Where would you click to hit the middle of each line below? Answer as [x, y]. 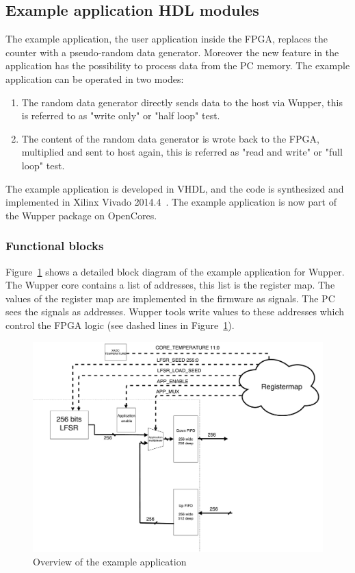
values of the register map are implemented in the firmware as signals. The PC [170, 298]
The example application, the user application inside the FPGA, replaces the [167, 39]
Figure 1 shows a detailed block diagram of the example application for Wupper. [175, 271]
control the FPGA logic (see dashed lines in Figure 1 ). [120, 325]
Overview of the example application [110, 561]
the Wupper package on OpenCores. [81, 215]
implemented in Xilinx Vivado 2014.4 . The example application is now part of [171, 202]
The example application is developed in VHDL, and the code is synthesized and [175, 188]
